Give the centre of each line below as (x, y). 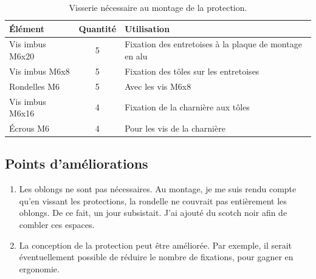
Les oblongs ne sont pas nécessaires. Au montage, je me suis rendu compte (158, 189)
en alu (136, 56)
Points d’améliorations (77, 163)
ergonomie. (39, 268)
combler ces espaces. (57, 225)
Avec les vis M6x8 (158, 86)
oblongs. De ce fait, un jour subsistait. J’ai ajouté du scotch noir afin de (153, 213)
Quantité (98, 28)
